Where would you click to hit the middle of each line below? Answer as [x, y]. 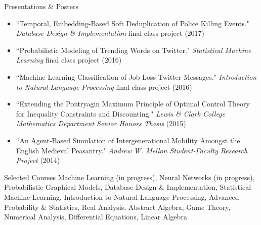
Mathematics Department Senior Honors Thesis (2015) [101, 123]
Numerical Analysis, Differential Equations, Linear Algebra [96, 217]
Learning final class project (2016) [69, 60]
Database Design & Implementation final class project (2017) [110, 33]
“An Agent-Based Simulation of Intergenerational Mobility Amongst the [128, 140]
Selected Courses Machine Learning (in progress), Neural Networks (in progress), [129, 177]
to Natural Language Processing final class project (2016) [104, 87]
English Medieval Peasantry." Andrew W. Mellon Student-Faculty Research [132, 150]
